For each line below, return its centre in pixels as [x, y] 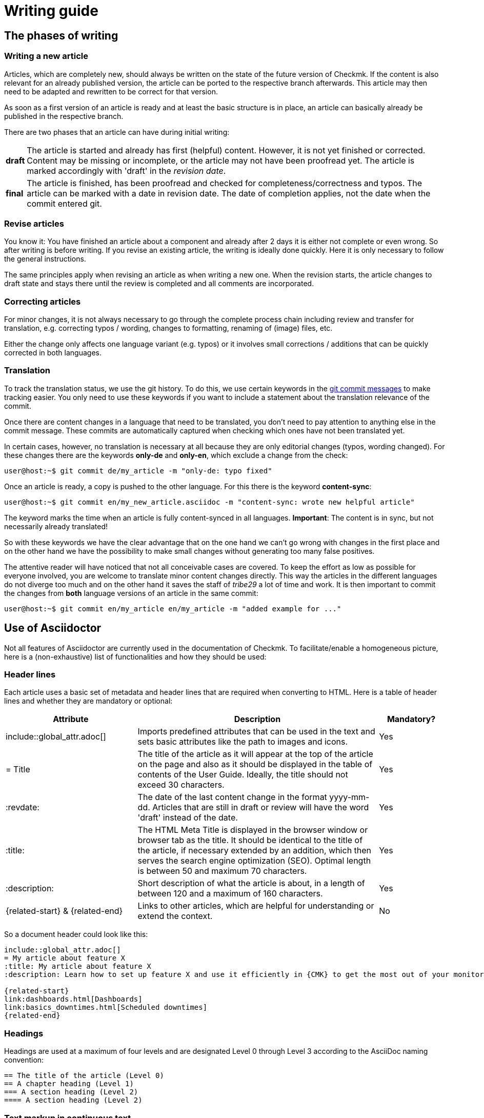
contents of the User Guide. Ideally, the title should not [243, 775]
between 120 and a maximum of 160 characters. [230, 894]
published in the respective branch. [64, 116]
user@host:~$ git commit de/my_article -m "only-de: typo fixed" [138, 471]
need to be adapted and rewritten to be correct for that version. [111, 91]
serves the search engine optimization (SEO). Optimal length [254, 861]
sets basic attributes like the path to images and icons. [243, 742]
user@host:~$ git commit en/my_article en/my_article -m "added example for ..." [173, 608]
